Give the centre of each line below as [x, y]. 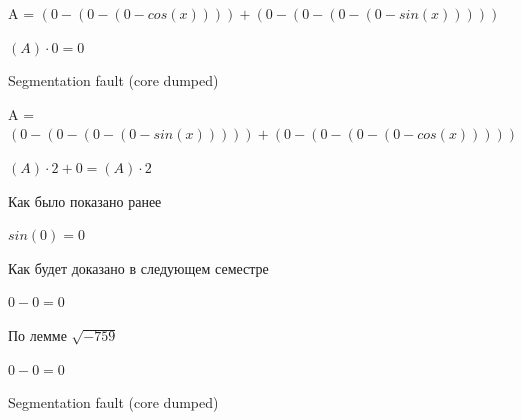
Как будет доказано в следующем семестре [138, 267]
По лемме [37, 334]
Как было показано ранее [85, 200]
